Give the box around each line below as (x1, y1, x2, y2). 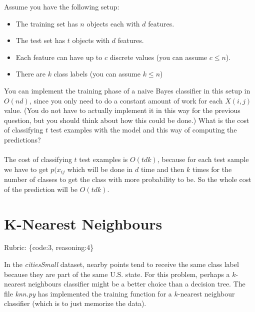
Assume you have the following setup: (4, 1, 119, 11)
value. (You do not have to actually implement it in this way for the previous (4, 105, 240, 115)
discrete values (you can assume (109, 51, 207, 62)
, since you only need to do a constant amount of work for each (29, 95, 223, 105)
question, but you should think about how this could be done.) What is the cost (4, 114, 249, 125)
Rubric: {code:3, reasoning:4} (4, 242, 94, 252)
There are (15, 68, 45, 79)
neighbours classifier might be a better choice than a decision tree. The (28, 278, 245, 289)
